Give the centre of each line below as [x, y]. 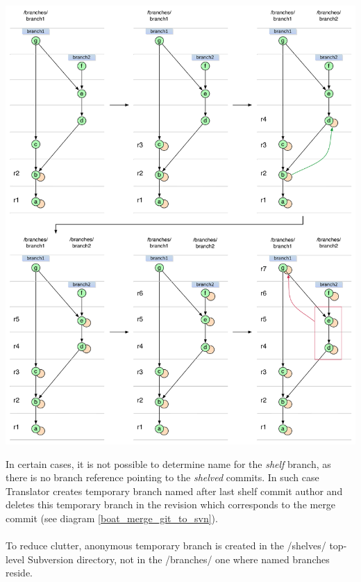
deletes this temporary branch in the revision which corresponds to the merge [171, 504]
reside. [19, 573]
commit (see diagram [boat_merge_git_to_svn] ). [112, 518]
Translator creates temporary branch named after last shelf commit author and [174, 491]
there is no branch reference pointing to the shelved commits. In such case [162, 477]
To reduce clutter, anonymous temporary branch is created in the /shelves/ [166, 545]
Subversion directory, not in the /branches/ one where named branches [178, 559]
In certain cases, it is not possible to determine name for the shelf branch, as [168, 463]
